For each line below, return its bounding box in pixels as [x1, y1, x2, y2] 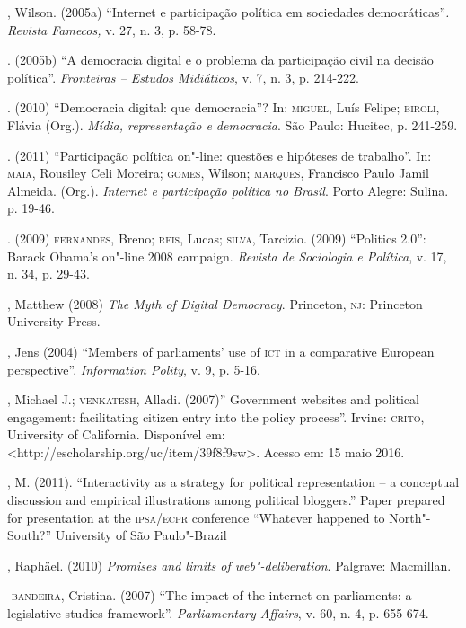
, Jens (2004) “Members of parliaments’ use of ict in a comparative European [7, 341, 435, 360]
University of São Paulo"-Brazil [55, 526, 227, 544]
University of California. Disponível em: [7, 425, 225, 444]
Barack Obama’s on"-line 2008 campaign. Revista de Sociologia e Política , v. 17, [7, 246, 447, 265]
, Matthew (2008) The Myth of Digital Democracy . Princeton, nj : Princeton [7, 294, 423, 313]
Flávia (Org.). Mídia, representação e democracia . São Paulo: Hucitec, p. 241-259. [7, 115, 458, 134]
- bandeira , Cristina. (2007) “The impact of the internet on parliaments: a [7, 586, 412, 605]
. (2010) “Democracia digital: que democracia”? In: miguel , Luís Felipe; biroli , [7, 98, 440, 117]
